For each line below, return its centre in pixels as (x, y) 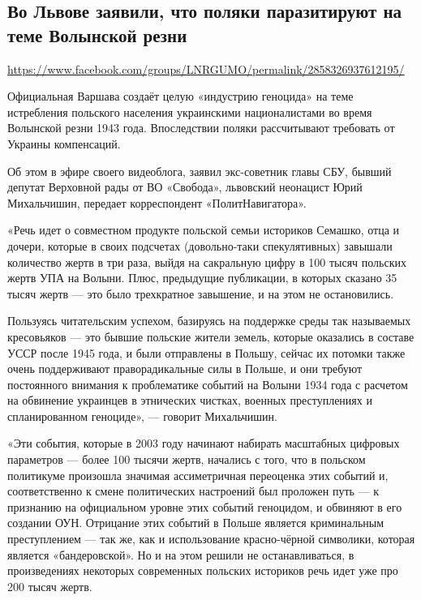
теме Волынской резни (97, 34)
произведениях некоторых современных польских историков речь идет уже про (203, 570)
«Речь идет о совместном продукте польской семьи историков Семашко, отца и (204, 230)
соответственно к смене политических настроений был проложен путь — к (193, 491)
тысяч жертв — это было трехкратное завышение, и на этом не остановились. (201, 293)
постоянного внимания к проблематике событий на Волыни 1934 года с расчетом (208, 384)
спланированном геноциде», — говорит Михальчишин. (142, 416)
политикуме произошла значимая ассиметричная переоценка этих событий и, (198, 475)
